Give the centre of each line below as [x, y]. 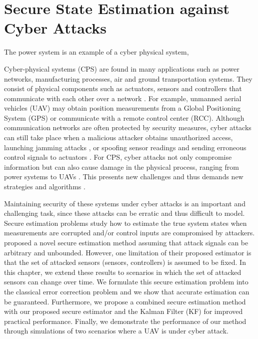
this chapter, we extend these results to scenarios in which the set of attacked [123, 272]
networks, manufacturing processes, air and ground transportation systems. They [128, 78]
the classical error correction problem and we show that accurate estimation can [127, 291]
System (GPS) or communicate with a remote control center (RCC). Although [124, 117]
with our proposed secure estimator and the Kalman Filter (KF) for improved [123, 311]
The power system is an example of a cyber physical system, [96, 52]
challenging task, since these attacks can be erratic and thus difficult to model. [124, 213]
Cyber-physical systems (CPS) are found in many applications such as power [122, 68]
